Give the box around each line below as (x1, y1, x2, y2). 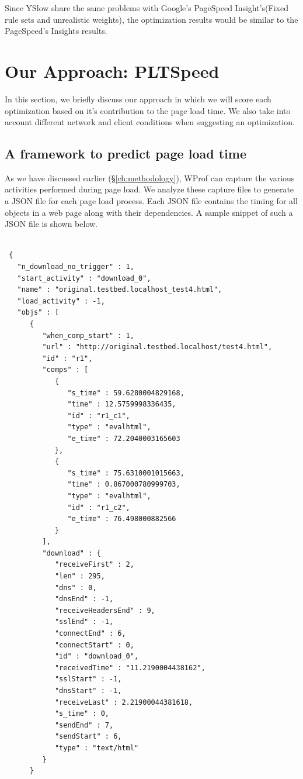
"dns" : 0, (54, 583, 97, 592)
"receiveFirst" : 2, (54, 560, 134, 569)
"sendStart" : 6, (54, 732, 122, 741)
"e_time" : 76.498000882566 (67, 515, 176, 523)
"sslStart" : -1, (54, 675, 122, 684)
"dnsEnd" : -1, (54, 595, 114, 604)
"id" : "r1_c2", (67, 503, 130, 512)
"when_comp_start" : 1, (42, 331, 134, 340)
